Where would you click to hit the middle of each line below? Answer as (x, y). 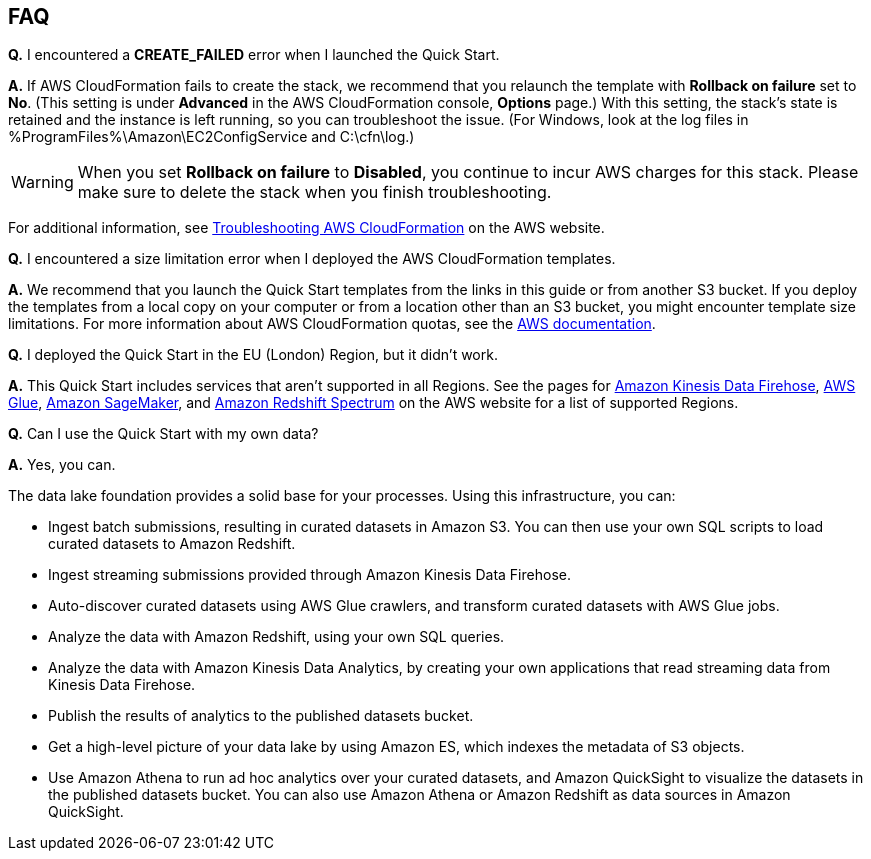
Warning (42, 182)
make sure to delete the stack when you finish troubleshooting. (314, 192)
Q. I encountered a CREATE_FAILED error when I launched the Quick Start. (254, 55)
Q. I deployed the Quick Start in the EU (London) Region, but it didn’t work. (253, 355)
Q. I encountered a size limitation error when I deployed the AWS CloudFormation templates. (312, 259)
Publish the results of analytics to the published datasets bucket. (261, 716)
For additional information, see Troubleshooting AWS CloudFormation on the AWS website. (306, 228)
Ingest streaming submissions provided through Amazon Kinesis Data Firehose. (309, 575)
